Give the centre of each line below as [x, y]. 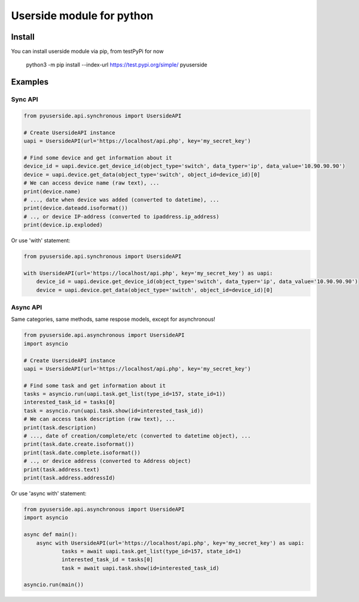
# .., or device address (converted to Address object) [107, 461]
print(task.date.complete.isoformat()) [82, 452]
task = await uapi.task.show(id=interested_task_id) [140, 568]
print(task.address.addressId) [70, 478]
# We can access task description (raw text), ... [100, 419]
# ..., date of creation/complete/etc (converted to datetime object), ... [137, 436]
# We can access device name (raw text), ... [92, 183]
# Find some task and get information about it [95, 386]
